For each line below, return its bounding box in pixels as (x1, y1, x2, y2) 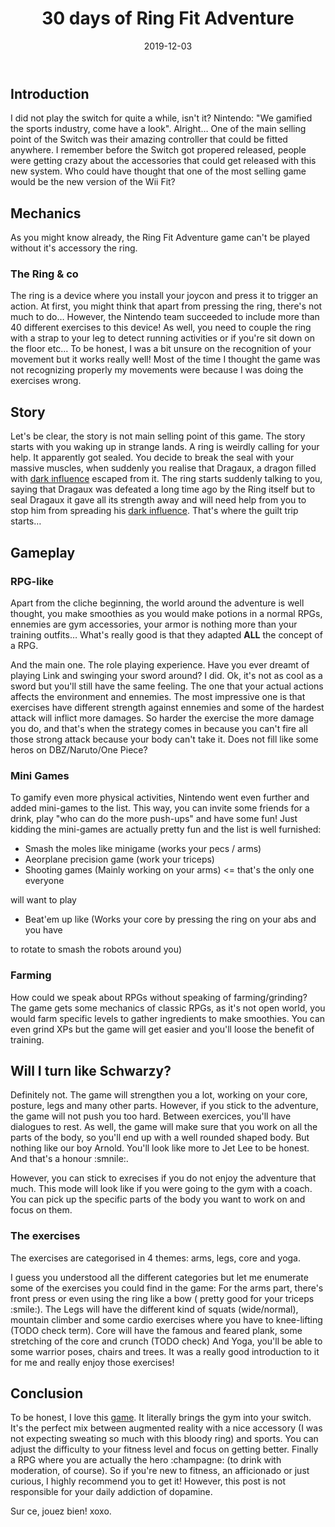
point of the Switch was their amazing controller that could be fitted (10, 133, 288, 146)
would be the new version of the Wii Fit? (10, 176, 176, 188)
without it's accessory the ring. (10, 242, 138, 254)
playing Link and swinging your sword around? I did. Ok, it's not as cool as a (10, 669, 323, 681)
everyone (24, 875, 65, 887)
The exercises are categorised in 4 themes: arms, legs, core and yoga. (10, 1252, 302, 1264)
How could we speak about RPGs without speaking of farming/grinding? (10, 991, 308, 1003)
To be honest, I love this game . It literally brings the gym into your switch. (10, 1412, 312, 1424)
